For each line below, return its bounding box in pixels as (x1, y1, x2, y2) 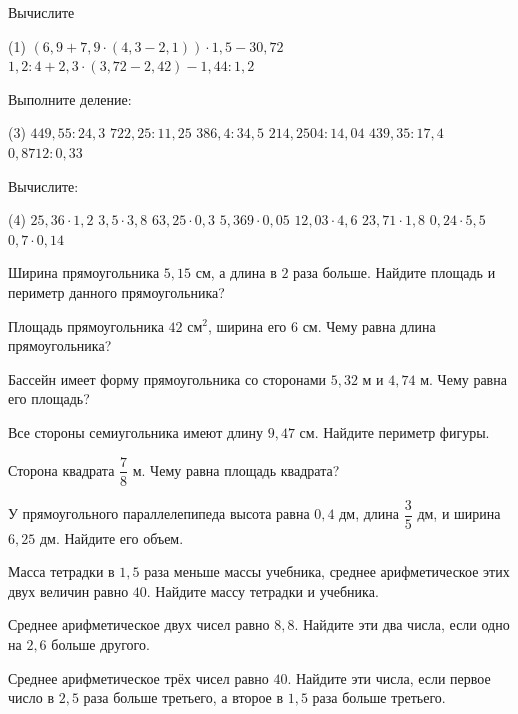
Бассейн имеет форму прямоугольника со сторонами (8, 368, 327, 389)
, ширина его (208, 315, 287, 336)
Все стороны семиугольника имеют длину (8, 421, 264, 442)
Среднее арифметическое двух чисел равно (8, 614, 270, 635)
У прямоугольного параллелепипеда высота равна (8, 503, 310, 524)
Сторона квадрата (8, 459, 115, 480)
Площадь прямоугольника (8, 315, 164, 336)
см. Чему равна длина (302, 315, 436, 336)
